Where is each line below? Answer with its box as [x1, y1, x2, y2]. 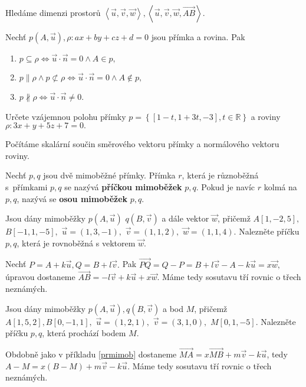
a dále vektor [162, 212, 209, 225]
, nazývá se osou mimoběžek [17, 192, 128, 204]
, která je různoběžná [182, 169, 259, 181]
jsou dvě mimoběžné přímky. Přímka [43, 169, 176, 181]
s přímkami [5, 180, 48, 193]
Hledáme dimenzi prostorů [5, 6, 101, 18]
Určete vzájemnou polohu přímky [5, 110, 126, 122]
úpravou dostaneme [5, 271, 75, 283]
